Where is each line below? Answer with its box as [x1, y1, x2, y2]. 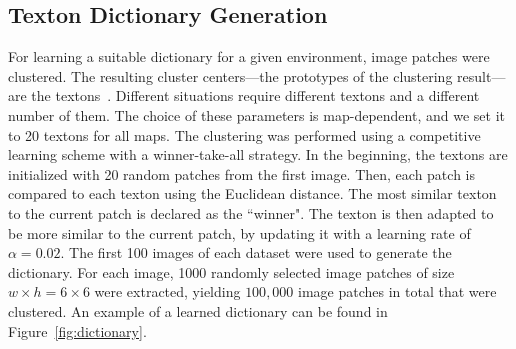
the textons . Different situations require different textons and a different [31, 85, 480, 106]
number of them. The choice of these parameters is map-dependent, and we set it [8, 104, 505, 125]
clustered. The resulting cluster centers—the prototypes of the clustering [8, 65, 453, 86]
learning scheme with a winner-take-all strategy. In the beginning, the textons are [8, 144, 508, 165]
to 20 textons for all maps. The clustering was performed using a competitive [8, 124, 481, 145]
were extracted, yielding [94, 281, 241, 302]
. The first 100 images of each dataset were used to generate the [60, 242, 452, 263]
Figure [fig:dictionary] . [8, 320, 147, 341]
